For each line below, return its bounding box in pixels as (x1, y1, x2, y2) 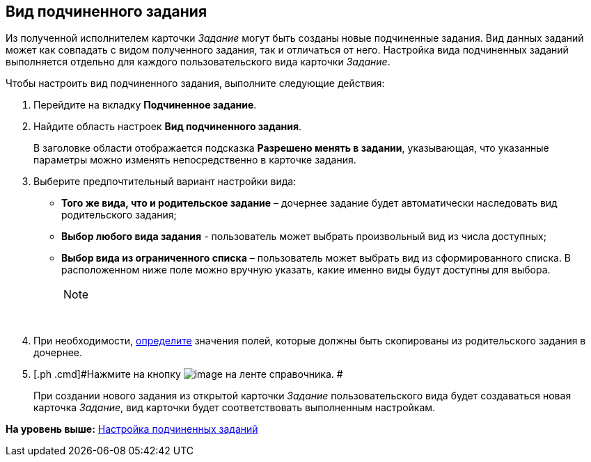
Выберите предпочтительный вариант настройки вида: (33, 175, 297, 188)
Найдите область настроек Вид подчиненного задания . (33, 120, 302, 133)
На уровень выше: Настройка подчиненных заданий (6, 423, 258, 436)
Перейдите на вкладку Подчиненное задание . (33, 99, 257, 111)
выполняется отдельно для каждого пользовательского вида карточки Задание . (6, 56, 391, 68)
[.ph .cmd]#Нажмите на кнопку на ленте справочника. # (33, 368, 343, 381)
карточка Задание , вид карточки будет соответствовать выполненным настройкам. (33, 401, 436, 414)
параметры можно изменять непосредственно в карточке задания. (33, 154, 356, 166)
